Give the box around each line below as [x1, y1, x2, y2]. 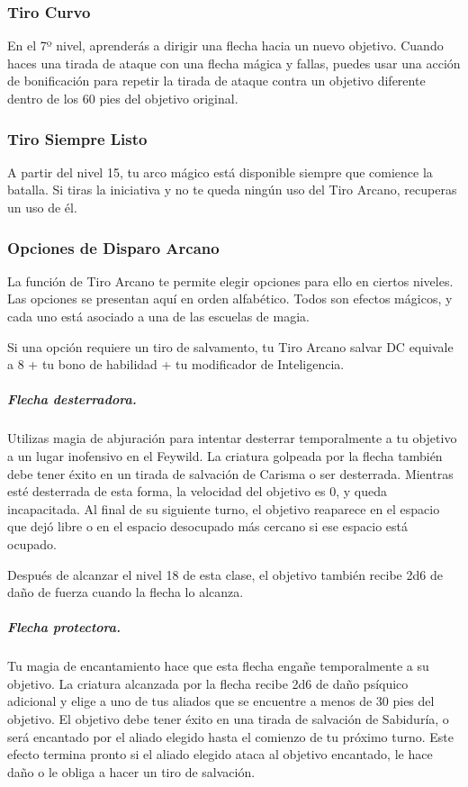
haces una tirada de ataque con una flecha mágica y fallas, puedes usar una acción [7, 53, 461, 72]
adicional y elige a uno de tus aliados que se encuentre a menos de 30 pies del [7, 692, 435, 710]
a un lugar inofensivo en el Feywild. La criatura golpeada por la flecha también [7, 446, 443, 465]
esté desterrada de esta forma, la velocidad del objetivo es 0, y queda [7, 482, 387, 501]
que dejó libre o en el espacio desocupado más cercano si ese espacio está [7, 517, 409, 536]
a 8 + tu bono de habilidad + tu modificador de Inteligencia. [7, 355, 345, 374]
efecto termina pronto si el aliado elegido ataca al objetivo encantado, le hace [7, 745, 433, 764]
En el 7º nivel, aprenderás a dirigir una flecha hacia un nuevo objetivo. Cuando [7, 36, 444, 55]
